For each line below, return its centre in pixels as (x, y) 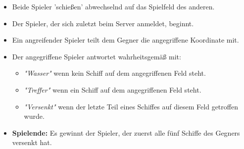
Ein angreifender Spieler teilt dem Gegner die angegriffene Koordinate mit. (125, 40)
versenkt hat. (32, 142)
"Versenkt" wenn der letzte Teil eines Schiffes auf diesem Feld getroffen (131, 106)
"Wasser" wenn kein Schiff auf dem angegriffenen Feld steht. (115, 73)
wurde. (34, 116)
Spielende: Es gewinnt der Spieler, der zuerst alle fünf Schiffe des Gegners (126, 132)
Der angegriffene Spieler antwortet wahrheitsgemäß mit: (97, 56)
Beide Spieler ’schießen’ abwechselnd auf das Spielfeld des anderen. (113, 6)
